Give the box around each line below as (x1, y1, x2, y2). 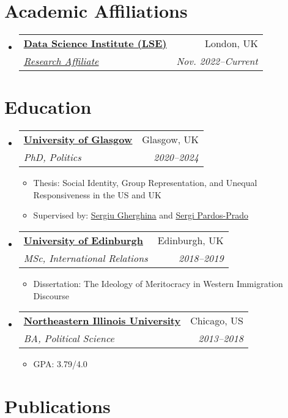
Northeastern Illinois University (23, 313, 181, 328)
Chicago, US (190, 313, 243, 328)
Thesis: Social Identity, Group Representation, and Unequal (33, 176, 257, 189)
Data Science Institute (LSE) (23, 36, 167, 51)
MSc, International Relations (23, 251, 148, 266)
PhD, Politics (23, 150, 81, 165)
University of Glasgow (23, 132, 133, 147)
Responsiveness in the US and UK (33, 188, 161, 201)
